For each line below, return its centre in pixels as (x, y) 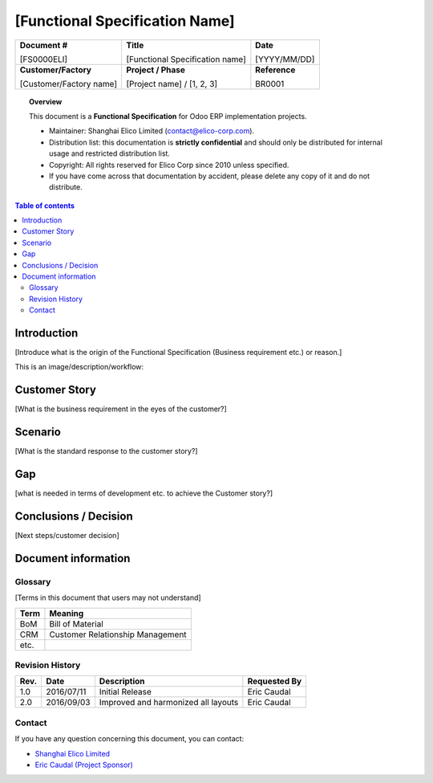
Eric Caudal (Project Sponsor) (84, 765)
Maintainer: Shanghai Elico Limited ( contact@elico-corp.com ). (152, 131)
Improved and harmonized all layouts (169, 703)
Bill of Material (76, 624)
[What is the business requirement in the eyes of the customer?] (121, 409)
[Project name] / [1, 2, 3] (172, 84)
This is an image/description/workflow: (79, 367)
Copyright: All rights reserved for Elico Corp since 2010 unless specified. (169, 165)
